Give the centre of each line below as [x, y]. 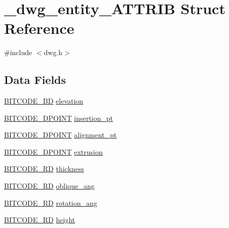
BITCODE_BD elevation [44, 101]
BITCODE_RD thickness [44, 169]
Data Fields [35, 80]
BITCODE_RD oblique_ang [49, 186]
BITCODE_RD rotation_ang [51, 202]
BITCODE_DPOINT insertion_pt [59, 118]
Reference [39, 28]
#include [18, 52]
